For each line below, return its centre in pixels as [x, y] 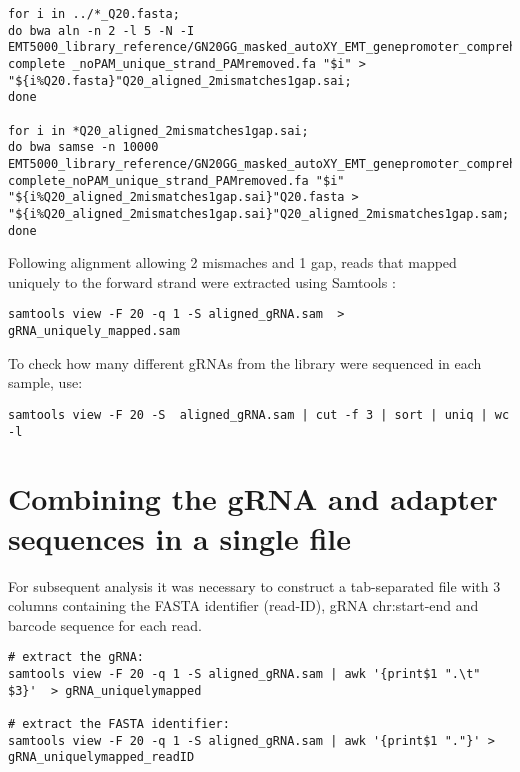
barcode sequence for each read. [105, 624]
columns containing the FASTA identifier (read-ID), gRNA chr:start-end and [243, 605]
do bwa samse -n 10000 [83, 147]
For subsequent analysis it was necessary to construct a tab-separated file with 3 [254, 585]
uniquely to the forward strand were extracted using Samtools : [202, 281]
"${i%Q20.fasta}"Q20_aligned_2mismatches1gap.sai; [180, 80]
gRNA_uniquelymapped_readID [101, 757]
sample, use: [45, 382]
